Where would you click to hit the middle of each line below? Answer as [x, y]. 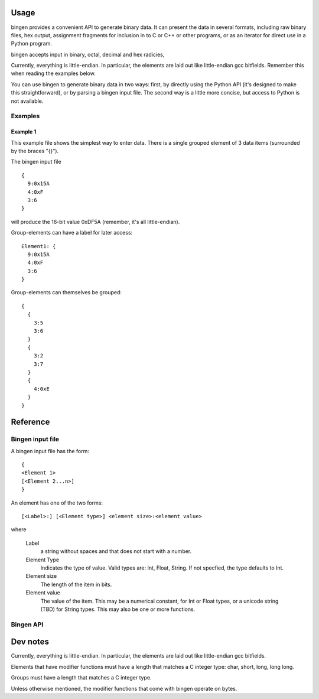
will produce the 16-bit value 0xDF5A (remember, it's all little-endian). [95, 222]
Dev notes [30, 642]
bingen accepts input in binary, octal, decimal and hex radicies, [88, 54]
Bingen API [27, 625]
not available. [27, 101]
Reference [30, 422]
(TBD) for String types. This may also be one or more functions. [118, 609]
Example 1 [24, 132]
